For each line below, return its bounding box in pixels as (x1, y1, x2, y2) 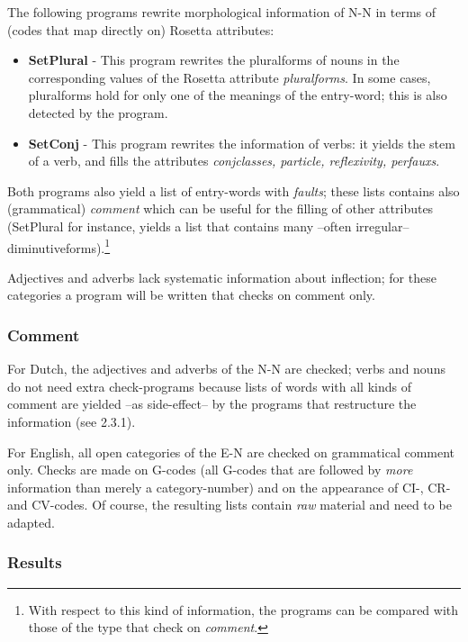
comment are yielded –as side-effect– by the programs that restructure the (7, 394, 417, 413)
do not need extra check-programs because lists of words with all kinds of (7, 376, 411, 395)
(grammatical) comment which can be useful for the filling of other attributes (7, 199, 434, 218)
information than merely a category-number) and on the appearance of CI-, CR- (7, 477, 451, 496)
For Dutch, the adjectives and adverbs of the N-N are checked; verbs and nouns (7, 359, 445, 378)
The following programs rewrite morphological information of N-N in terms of (7, 3, 436, 21)
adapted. (7, 512, 55, 531)
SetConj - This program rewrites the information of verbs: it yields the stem (28, 133, 455, 152)
